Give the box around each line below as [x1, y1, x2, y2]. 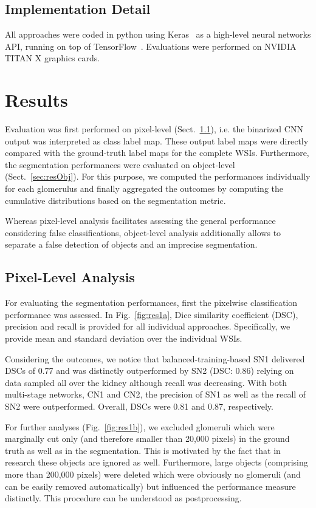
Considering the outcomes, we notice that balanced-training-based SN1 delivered [5, 352, 305, 365]
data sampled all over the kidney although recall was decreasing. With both [5, 376, 287, 388]
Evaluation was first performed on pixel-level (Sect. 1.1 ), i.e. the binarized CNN [5, 123, 303, 135]
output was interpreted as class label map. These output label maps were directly [5, 134, 309, 147]
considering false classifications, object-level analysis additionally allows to [5, 226, 281, 239]
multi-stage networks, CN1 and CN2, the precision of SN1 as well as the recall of [5, 388, 306, 401]
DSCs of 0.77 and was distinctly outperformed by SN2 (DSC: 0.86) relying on [5, 364, 294, 377]
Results [5, 87, 68, 112]
